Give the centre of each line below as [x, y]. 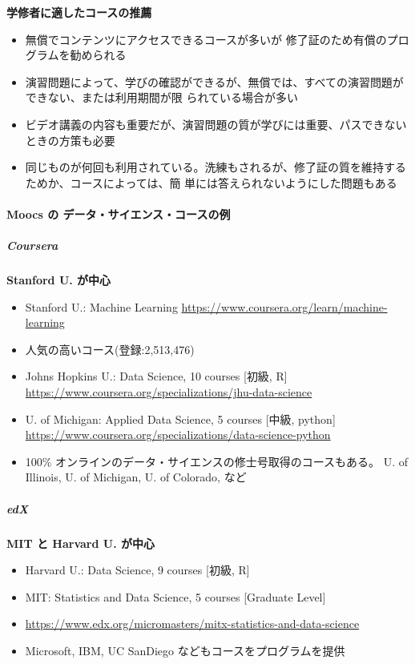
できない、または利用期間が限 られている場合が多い [162, 97]
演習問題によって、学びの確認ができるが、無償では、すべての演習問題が [214, 81]
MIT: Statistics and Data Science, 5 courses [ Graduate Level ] [175, 596]
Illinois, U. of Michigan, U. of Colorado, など [136, 477]
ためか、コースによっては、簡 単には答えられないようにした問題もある [211, 182]
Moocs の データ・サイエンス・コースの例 [119, 213]
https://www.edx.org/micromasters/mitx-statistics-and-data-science [192, 624]
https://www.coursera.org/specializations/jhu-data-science [169, 392]
